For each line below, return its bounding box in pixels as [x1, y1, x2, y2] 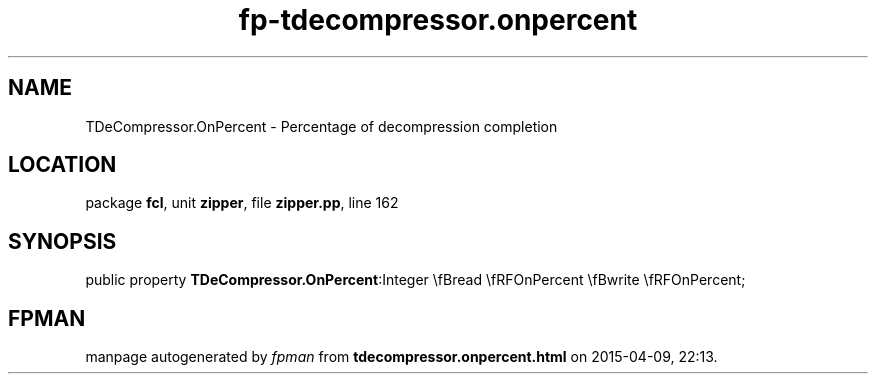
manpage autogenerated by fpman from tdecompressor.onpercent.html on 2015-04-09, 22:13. [85, 348, 718, 366]
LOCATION [8, 152, 117, 178]
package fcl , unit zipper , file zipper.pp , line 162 [85, 194, 399, 212]
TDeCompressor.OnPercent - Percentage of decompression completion [85, 117, 558, 135]
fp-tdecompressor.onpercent [238, 3, 638, 37]
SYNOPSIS [8, 228, 117, 254]
